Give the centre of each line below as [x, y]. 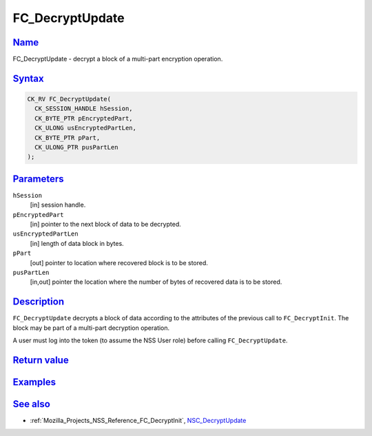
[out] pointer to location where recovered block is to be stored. [119, 262]
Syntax [28, 78]
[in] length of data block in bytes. [77, 243]
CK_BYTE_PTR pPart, [68, 137]
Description [39, 302]
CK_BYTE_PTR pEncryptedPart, [84, 118]
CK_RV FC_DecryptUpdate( [69, 99]
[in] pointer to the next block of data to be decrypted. [106, 225]
